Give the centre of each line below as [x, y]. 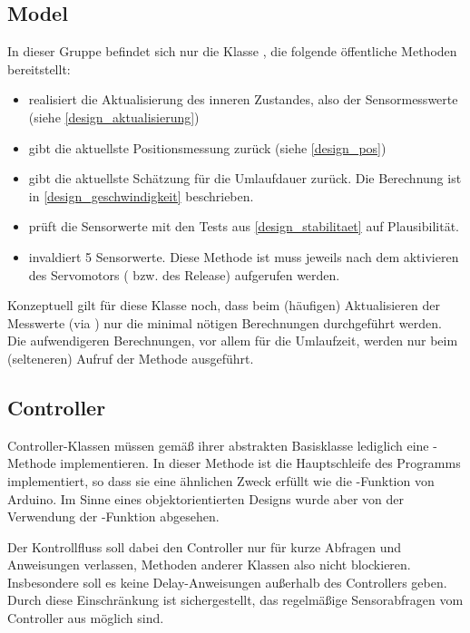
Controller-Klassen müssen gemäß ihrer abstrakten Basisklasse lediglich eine [218, 445]
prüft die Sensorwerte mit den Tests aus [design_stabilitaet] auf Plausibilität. [244, 226]
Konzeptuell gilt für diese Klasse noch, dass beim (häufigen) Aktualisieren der [224, 305]
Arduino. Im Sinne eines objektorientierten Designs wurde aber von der [206, 498]
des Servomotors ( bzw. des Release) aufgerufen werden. [184, 274]
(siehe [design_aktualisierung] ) [114, 117]
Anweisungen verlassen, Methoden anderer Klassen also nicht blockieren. [209, 565]
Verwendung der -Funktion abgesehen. [113, 516]
